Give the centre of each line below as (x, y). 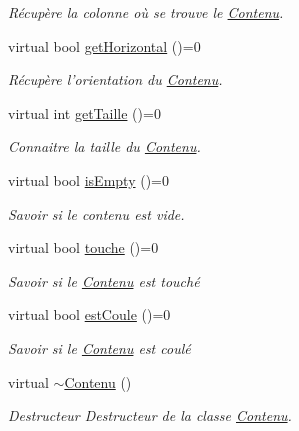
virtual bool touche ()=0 (83, 247)
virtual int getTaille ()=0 (84, 112)
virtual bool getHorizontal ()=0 (104, 45)
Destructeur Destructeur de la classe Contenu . (150, 415)
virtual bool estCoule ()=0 (89, 314)
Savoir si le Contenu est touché (104, 280)
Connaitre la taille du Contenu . (104, 146)
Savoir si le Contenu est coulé (99, 347)
